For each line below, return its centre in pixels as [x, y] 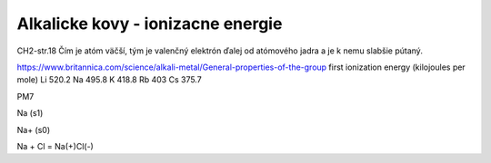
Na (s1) [30, 113]
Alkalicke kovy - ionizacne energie [150, 24]
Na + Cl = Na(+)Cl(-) [55, 146]
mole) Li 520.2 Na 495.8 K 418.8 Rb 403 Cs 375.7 [109, 80]
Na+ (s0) [34, 129]
